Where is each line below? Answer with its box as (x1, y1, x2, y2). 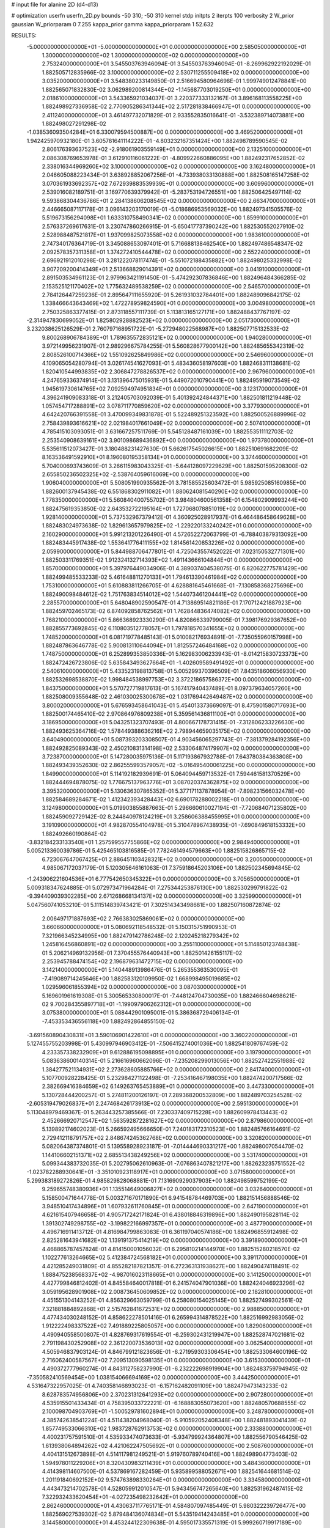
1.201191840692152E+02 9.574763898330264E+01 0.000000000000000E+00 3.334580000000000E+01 (42, 1476, 311, 1483)
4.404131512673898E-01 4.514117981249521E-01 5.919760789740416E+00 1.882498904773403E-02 (42, 1450, 298, 1458)
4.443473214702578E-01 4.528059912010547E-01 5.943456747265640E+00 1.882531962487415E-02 (42, 1485, 303, 1492)
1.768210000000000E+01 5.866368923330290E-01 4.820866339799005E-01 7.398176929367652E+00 (42, 616, 307, 623)
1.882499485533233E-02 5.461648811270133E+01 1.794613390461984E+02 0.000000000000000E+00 (42, 573, 308, 581)
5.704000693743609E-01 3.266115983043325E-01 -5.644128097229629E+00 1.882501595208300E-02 (42, 462, 308, 469)
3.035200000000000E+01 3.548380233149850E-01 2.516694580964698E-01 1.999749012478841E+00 (42, 77, 307, 85)
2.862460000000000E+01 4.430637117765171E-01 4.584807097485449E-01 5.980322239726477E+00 (42, 1502, 306, 1509)
